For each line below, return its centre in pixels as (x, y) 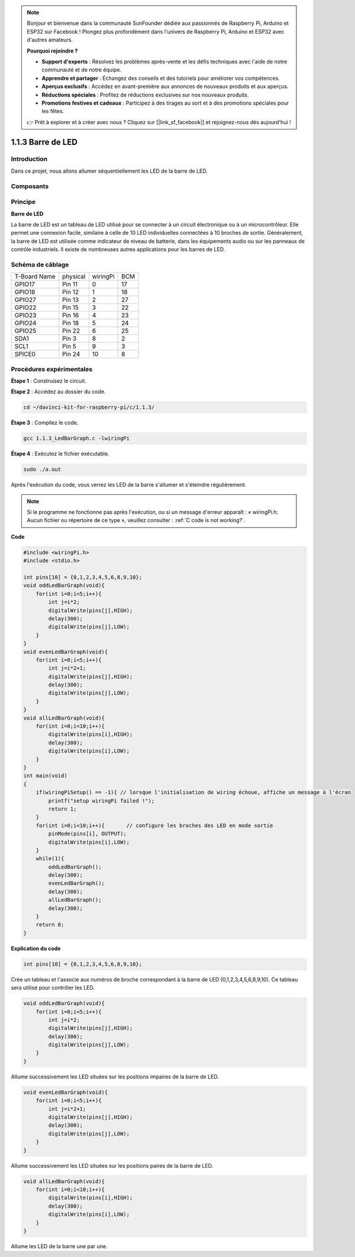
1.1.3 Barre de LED (44, 142)
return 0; (50, 925)
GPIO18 (25, 292)
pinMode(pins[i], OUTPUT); (87, 834)
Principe (23, 202)
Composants (30, 186)
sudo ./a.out (42, 469)
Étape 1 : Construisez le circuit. (49, 381)
